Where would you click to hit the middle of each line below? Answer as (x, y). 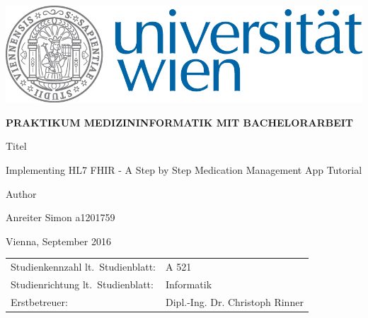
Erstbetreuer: (39, 301)
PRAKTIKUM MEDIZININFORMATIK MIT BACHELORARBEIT (180, 122)
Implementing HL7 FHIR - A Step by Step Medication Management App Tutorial (184, 169)
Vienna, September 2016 (58, 241)
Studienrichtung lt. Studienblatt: (82, 284)
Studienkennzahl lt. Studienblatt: (84, 267)
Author (21, 193)
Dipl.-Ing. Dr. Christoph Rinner (235, 301)
